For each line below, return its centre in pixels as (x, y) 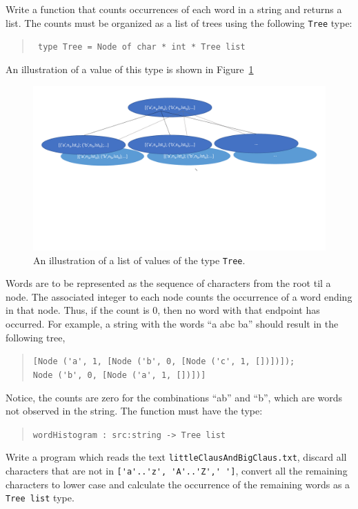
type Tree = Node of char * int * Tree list (141, 47)
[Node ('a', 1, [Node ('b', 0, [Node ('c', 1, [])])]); (164, 362)
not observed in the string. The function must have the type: (134, 411)
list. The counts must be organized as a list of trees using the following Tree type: (179, 22)
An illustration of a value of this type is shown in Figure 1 (130, 69)
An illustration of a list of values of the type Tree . (139, 260)
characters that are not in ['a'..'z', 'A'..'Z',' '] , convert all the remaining (177, 471)
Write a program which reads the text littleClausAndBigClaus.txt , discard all (176, 457)
